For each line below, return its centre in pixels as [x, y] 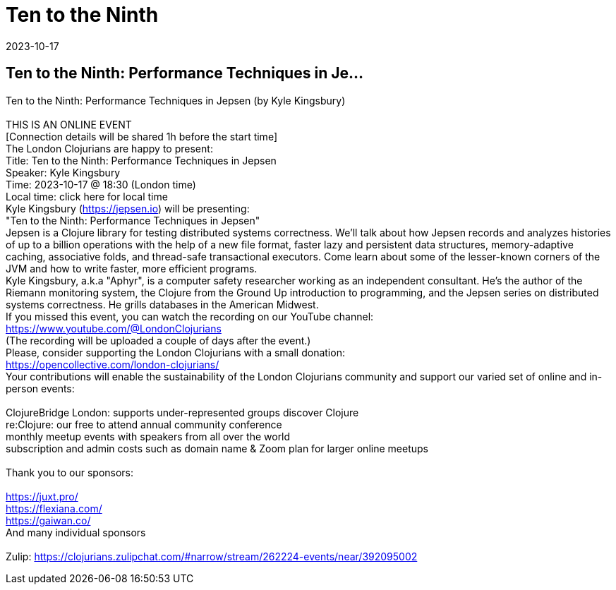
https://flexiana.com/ [54, 508]
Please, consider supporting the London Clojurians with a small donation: [175, 352]
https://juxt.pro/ [42, 496]
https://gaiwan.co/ [48, 520]
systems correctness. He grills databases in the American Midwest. [162, 304]
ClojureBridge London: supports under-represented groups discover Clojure [182, 412]
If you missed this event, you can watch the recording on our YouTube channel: [190, 316]
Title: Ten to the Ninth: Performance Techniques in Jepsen [141, 160]
